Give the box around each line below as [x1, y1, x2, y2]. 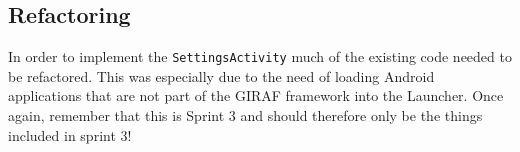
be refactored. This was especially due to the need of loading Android [8, 65, 435, 86]
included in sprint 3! [8, 124, 132, 145]
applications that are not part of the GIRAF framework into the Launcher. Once [8, 85, 504, 106]
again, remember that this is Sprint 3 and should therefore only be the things [8, 105, 483, 126]
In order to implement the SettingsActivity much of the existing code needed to [8, 46, 512, 67]
